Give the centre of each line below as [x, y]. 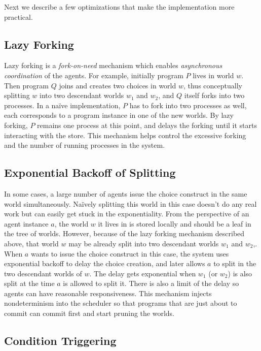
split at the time [29, 283]
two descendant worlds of [43, 273]
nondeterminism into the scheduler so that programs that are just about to [121, 303]
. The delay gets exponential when [143, 273]
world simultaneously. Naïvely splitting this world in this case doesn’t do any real [130, 203]
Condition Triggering [60, 341]
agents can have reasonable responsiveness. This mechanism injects [108, 293]
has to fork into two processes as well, [188, 105]
